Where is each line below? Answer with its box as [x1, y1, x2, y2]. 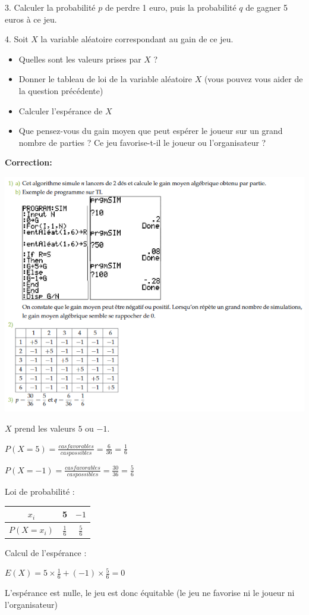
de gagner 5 [245, 1, 288, 13]
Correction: [5, 156, 52, 168]
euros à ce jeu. [5, 13, 57, 25]
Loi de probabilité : [5, 485, 75, 498]
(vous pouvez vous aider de [204, 73, 303, 85]
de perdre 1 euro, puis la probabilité [105, 1, 237, 13]
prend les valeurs [14, 422, 75, 435]
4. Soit [5, 33, 29, 45]
